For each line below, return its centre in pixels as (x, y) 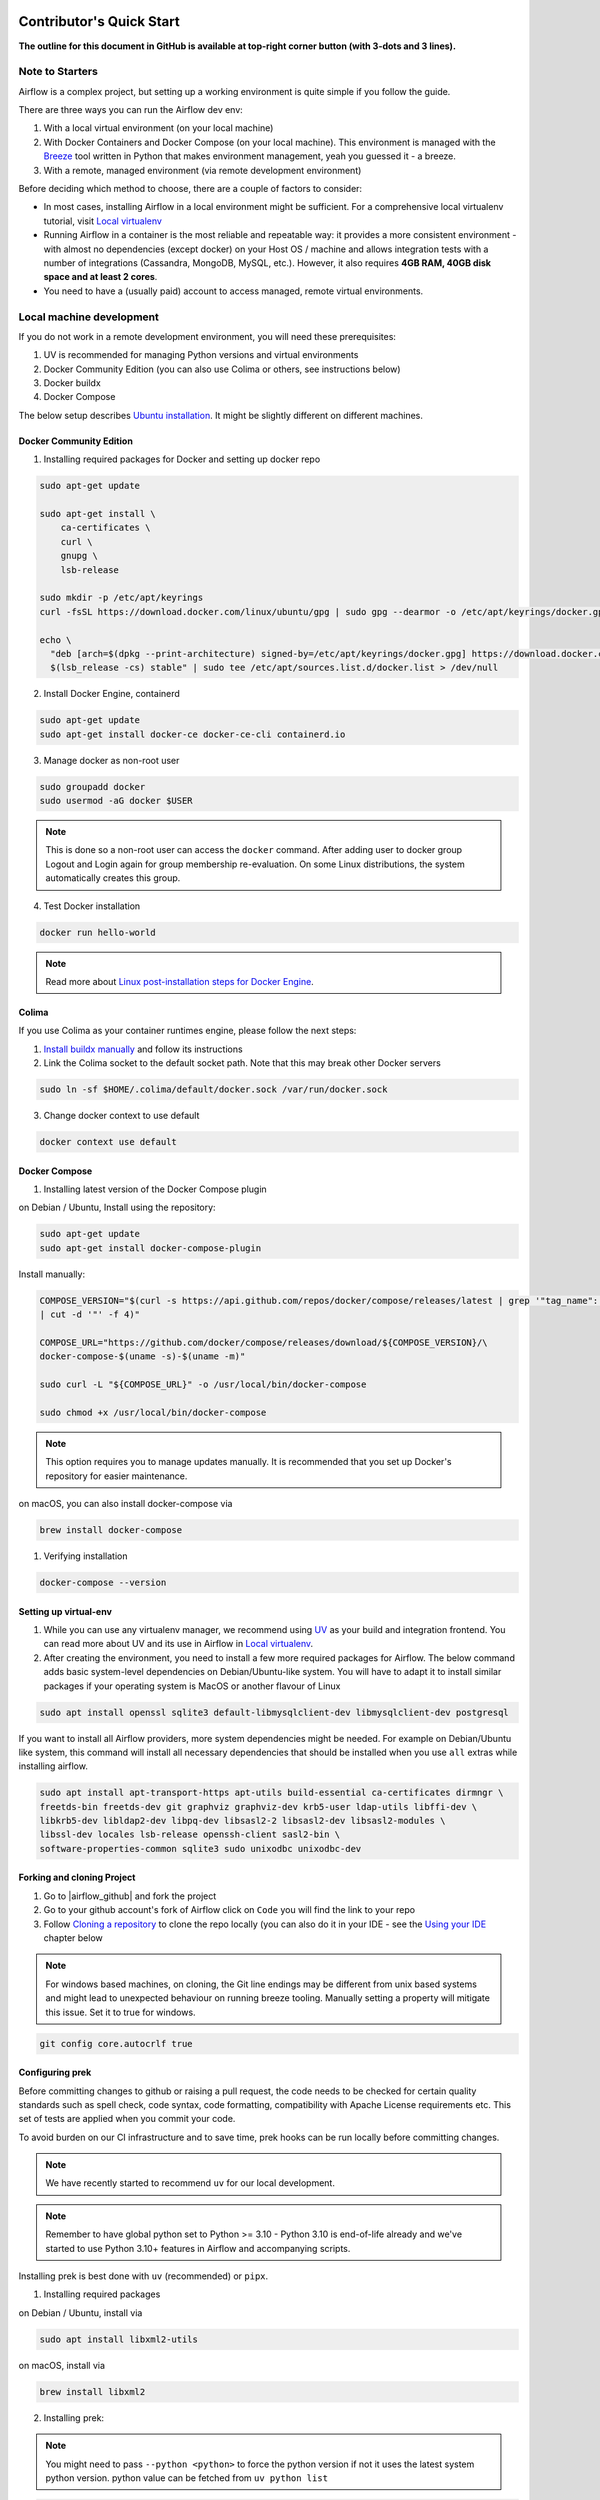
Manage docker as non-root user (111, 760)
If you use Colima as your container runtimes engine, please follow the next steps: (187, 1031)
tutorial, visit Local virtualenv (102, 221)
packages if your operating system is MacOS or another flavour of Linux (192, 1686)
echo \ (55, 639)
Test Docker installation (92, 906)
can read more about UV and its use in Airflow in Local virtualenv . (178, 1644)
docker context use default (108, 1142)
